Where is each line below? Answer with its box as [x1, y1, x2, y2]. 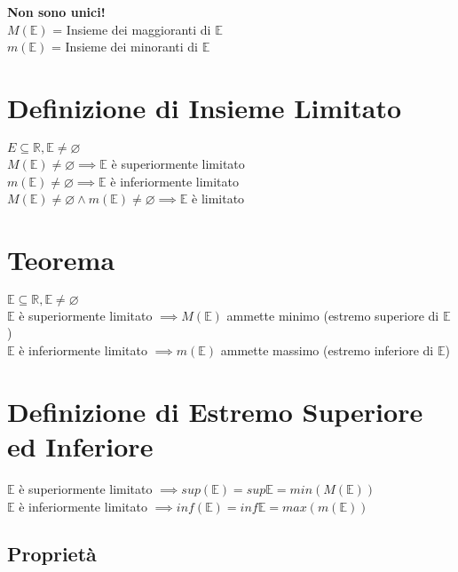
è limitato [192, 189, 245, 208]
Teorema [7, 241, 115, 277]
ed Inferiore [7, 427, 154, 464]
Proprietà [7, 540, 97, 568]
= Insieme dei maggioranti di [52, 20, 211, 38]
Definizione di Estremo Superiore [7, 393, 423, 429]
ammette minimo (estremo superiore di [226, 306, 439, 324]
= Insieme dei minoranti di [51, 37, 198, 56]
